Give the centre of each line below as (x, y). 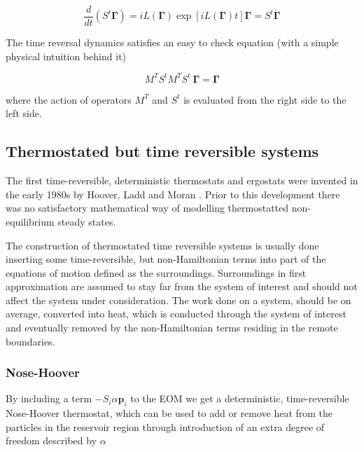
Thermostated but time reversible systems (162, 151)
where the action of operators (69, 99)
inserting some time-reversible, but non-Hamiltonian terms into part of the (166, 259)
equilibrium (30, 221)
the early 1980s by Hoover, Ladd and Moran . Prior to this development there (173, 194)
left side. (24, 113)
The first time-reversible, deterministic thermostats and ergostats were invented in (182, 180)
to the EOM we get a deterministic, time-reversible (240, 398)
